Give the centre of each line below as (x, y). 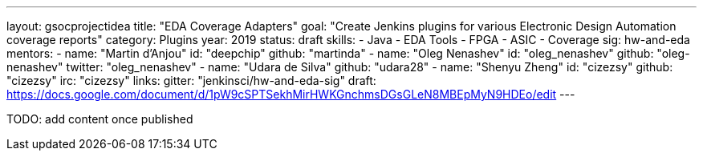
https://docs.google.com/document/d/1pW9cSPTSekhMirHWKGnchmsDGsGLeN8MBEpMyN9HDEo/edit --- (291, 94)
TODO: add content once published (100, 119)
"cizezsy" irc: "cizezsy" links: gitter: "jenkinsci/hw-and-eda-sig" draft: (191, 81)
